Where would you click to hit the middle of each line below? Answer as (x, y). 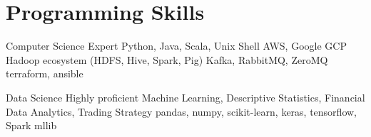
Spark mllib (31, 125)
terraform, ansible (45, 73)
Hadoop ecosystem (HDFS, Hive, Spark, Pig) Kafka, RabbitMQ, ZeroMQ (167, 59)
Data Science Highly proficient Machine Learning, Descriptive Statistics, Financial (185, 97)
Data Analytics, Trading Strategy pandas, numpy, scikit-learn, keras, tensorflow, (182, 111)
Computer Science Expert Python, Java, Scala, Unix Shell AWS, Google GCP (176, 46)
